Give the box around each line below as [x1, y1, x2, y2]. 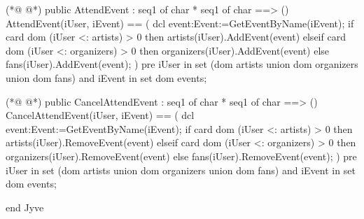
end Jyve [6, 199, 44, 214]
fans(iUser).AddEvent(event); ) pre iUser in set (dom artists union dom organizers [6, 57, 358, 71]
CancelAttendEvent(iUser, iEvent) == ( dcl [6, 108, 195, 122]
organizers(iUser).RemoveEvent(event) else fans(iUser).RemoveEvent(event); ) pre [6, 148, 357, 163]
